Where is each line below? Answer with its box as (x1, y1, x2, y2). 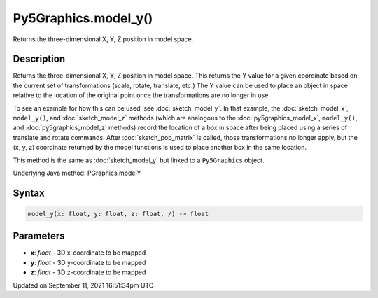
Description (13, 53, 66, 65)
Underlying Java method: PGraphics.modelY (13, 169, 141, 177)
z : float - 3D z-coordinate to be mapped (30, 268, 146, 276)
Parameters (13, 230, 65, 242)
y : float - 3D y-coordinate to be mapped (30, 258, 146, 267)
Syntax (13, 187, 45, 199)
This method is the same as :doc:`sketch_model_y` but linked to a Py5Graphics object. (13, 156, 265, 164)
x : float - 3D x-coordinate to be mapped (30, 248, 146, 257)
